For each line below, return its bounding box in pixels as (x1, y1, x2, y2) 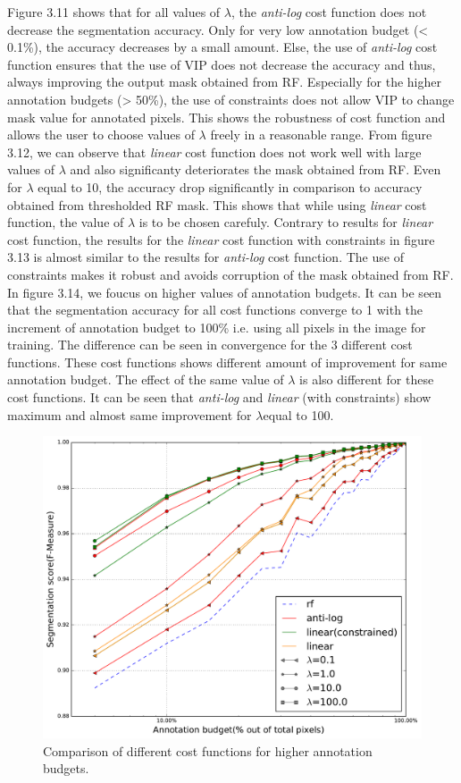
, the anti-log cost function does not (230, 3, 427, 21)
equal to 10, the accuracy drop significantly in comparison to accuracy (38, 177, 423, 196)
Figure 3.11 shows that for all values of (7, 3, 221, 21)
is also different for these (299, 370, 434, 389)
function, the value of (7, 213, 124, 232)
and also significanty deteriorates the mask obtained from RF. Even (70, 160, 441, 179)
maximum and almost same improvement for (7, 405, 252, 424)
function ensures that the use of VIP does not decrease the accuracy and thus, (7, 55, 436, 73)
